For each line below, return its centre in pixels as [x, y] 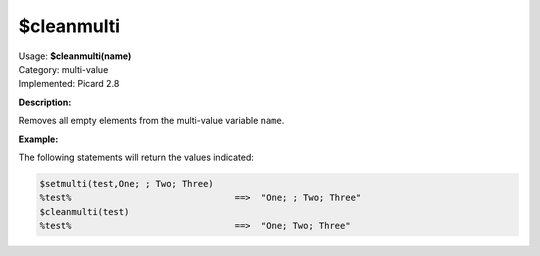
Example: [38, 139]
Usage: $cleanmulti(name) [75, 56]
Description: [45, 102]
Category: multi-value [63, 69]
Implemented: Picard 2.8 [69, 84]
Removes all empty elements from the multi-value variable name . [151, 121]
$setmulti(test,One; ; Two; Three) [126, 183]
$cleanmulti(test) [84, 211]
